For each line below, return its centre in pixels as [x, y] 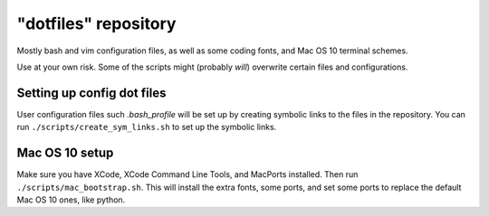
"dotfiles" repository [96, 23]
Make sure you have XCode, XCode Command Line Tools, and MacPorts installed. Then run [187, 174]
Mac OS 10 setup [65, 153]
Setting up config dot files [91, 93]
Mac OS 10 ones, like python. [71, 200]
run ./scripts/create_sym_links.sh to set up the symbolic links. [147, 127]
